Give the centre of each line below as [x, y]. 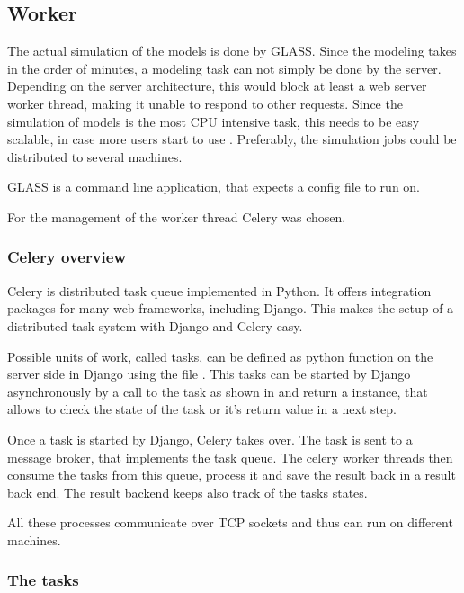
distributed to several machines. [95, 156]
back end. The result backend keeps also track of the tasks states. [187, 492]
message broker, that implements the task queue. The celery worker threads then [230, 457]
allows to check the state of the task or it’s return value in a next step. [202, 409]
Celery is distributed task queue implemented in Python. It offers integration [219, 290]
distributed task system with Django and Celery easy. [155, 325]
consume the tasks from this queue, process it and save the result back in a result [232, 475]
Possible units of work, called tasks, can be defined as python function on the [220, 356]
